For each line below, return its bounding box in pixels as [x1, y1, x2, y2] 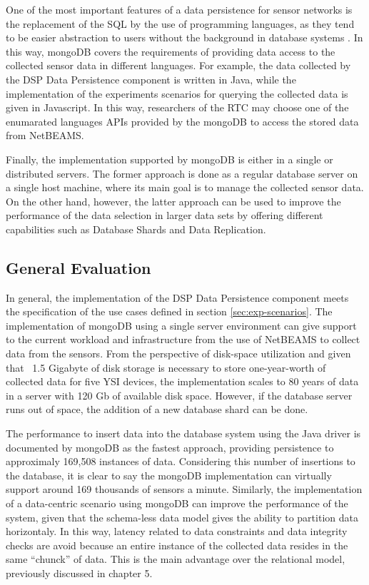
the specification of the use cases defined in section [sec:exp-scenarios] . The [6, 304, 333, 319]
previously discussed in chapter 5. [6, 565, 153, 580]
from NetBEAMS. [6, 128, 84, 143]
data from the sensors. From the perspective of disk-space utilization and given [6, 346, 351, 361]
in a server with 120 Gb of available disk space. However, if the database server [6, 387, 353, 402]
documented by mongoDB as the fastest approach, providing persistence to [6, 439, 334, 454]
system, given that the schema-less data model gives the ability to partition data [6, 509, 358, 524]
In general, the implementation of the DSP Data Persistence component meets [6, 290, 349, 305]
